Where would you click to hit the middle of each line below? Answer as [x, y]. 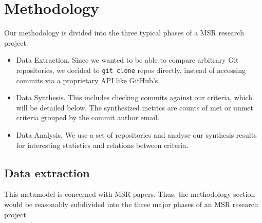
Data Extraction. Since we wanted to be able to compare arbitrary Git [127, 60]
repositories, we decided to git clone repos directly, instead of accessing [131, 70]
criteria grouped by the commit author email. [88, 117]
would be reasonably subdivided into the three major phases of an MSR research [131, 204]
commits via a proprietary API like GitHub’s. [88, 80]
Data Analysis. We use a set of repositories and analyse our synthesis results [136, 134]
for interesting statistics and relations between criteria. [102, 145]
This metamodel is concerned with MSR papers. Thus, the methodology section [130, 194]
